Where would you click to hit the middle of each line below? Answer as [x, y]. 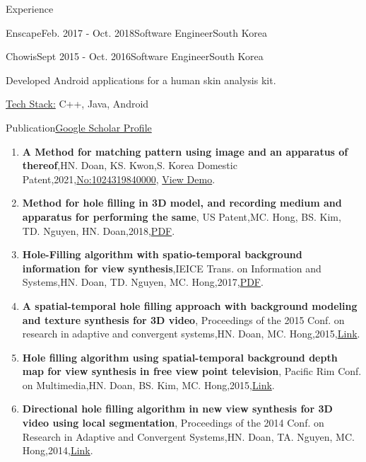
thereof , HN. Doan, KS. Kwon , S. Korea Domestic [130, 165]
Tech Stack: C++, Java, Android [77, 104]
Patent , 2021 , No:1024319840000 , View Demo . [119, 179]
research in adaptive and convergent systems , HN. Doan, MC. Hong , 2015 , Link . [191, 334]
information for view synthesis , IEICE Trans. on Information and [172, 268]
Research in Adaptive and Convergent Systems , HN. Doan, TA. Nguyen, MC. [188, 436]
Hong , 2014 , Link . [58, 450]
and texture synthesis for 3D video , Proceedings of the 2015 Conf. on [183, 319]
